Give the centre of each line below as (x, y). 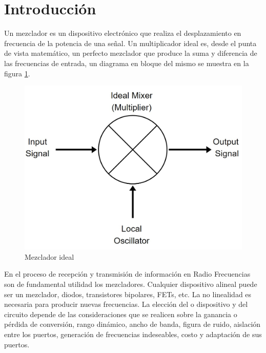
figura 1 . (17, 73)
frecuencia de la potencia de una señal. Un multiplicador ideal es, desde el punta (130, 43)
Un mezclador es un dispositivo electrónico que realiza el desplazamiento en (123, 33)
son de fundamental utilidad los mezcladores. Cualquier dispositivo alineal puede (131, 284)
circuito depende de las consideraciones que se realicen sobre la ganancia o (121, 314)
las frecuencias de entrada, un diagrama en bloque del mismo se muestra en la (127, 63)
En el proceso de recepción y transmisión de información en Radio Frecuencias (127, 274)
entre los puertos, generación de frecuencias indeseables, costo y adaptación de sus (133, 334)
